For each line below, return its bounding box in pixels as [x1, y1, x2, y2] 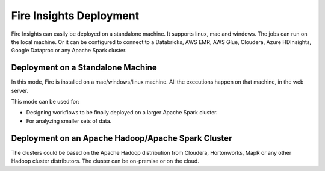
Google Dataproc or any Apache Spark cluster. [11, 47, 127, 54]
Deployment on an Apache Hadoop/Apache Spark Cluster [11, 133, 232, 143]
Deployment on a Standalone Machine [11, 63, 158, 73]
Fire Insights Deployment [11, 9, 140, 22]
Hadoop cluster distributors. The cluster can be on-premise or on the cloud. [11, 157, 200, 165]
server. [11, 87, 29, 94]
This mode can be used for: [11, 98, 80, 105]
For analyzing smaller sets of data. [26, 117, 112, 125]
